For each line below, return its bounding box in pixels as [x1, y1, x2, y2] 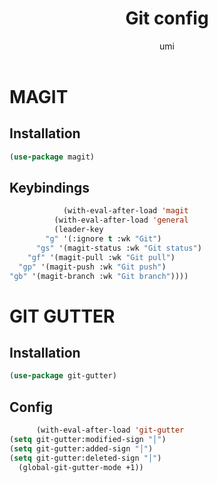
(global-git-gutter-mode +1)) [18, 462, 144, 472]
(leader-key [53, 225, 104, 235]
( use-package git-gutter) [9, 371, 117, 381]
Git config [125, 7, 209, 30]
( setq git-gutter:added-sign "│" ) [9, 443, 154, 454]
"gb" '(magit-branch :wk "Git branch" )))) [9, 271, 189, 281]
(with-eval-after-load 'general [53, 215, 189, 226]
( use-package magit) [9, 152, 96, 162]
